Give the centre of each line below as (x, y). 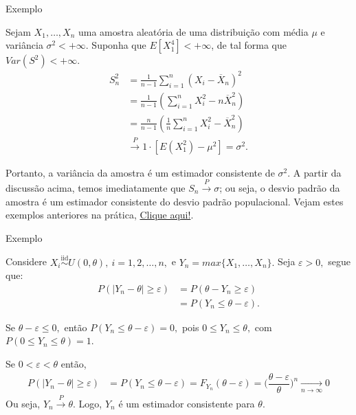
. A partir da (314, 172)
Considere (26, 261)
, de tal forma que (249, 45)
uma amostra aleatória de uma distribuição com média (193, 31)
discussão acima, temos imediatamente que (96, 188)
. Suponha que (116, 45)
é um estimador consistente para (187, 403)
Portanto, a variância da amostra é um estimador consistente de (140, 172)
